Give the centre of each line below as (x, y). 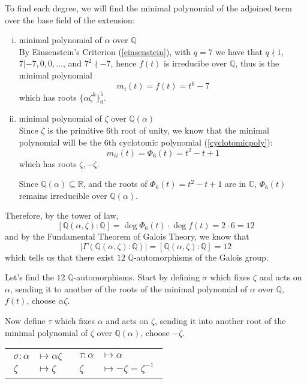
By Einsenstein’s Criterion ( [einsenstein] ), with (105, 51)
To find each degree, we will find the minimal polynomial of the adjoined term (148, 8)
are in (236, 184)
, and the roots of (115, 184)
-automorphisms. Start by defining (136, 277)
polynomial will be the (60, 142)
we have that (239, 51)
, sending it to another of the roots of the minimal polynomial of (129, 288)
